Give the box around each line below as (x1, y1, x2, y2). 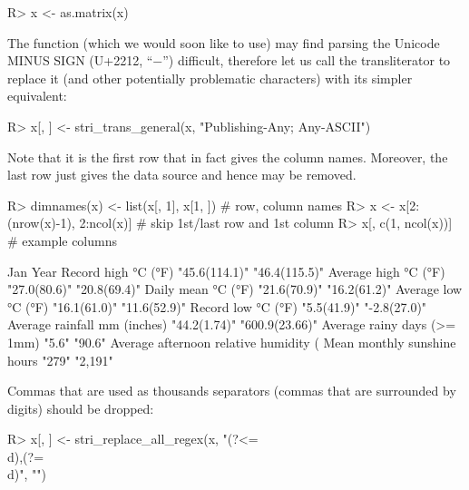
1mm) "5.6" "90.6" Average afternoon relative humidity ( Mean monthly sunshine (7, 332, 456, 351)
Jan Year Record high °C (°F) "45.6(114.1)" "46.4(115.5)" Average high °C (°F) (7, 261, 445, 280)
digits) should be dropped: (7, 398, 154, 417)
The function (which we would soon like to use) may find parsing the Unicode (7, 33, 440, 52)
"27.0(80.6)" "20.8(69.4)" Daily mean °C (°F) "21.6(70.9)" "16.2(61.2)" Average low (7, 279, 463, 299)
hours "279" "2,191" (7, 350, 113, 369)
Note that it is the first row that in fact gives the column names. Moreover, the (7, 147, 448, 166)
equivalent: (7, 86, 67, 105)
